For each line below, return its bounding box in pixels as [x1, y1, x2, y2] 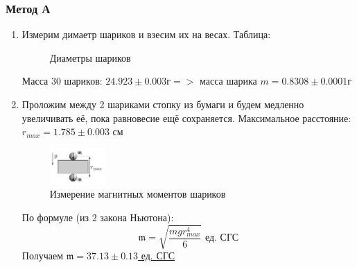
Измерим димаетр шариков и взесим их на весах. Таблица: [21, 27, 271, 42]
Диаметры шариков [49, 50, 131, 64]
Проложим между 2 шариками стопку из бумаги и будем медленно [21, 97, 304, 111]
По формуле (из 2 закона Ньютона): [21, 209, 174, 224]
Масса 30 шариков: [21, 74, 103, 88]
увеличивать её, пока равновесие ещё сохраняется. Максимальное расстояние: [21, 110, 351, 125]
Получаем [21, 248, 64, 263]
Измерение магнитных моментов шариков [49, 187, 226, 201]
